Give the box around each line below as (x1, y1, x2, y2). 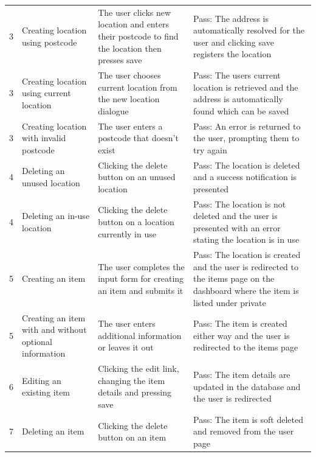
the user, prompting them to (193, 131, 300, 144)
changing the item (98, 374, 165, 386)
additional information (98, 329, 182, 341)
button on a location (98, 215, 174, 228)
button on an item (98, 431, 167, 444)
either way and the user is (193, 329, 290, 341)
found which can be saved (193, 104, 289, 117)
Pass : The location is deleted (193, 158, 300, 171)
